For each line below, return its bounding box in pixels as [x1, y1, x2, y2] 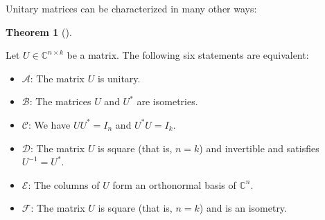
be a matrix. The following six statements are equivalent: [67, 48, 309, 62]
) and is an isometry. [199, 201, 287, 215]
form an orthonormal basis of [112, 177, 236, 192]
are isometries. [137, 94, 198, 109]
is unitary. [97, 71, 141, 85]
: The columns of [28, 177, 100, 192]
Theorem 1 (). [6, 24, 72, 39]
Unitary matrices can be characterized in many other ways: [6, 1, 257, 15]
